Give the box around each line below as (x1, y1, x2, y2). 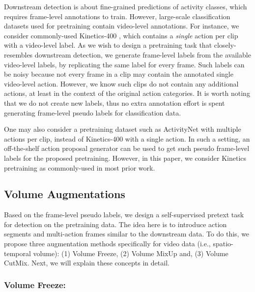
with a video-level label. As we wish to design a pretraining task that (4, 40, 212, 50)
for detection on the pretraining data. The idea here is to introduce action (4, 219, 227, 229)
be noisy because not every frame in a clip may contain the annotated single (4, 69, 233, 79)
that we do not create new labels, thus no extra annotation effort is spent (4, 97, 225, 108)
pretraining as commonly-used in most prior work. (4, 162, 155, 173)
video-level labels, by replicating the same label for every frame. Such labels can (4, 59, 245, 69)
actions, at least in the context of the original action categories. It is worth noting (4, 88, 250, 98)
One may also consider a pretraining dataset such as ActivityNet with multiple (4, 124, 241, 134)
